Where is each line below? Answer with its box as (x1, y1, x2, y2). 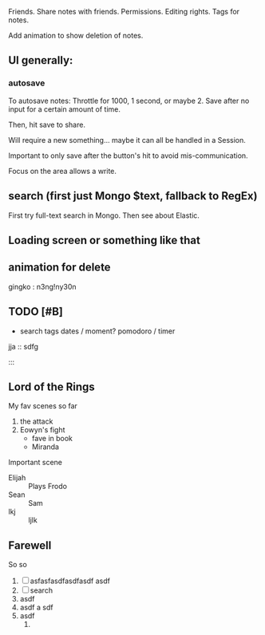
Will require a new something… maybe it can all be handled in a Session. (8, 135, 246, 144)
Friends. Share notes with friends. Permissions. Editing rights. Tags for (8, 7, 240, 16)
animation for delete (8, 261, 111, 274)
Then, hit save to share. (8, 120, 86, 129)
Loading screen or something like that (8, 233, 201, 247)
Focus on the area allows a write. (8, 166, 117, 176)
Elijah (8, 473, 26, 483)
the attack (19, 416, 53, 426)
